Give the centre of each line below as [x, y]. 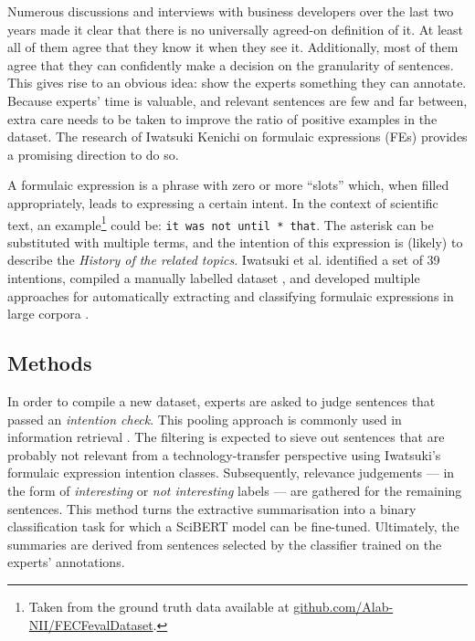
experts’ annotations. [66, 562]
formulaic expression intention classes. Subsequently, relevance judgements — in [231, 473]
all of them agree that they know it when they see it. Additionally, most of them [233, 47]
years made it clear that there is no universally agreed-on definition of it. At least [236, 29]
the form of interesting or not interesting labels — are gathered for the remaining [235, 490]
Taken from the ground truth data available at [159, 606]
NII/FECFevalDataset [91, 624]
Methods [50, 363]
